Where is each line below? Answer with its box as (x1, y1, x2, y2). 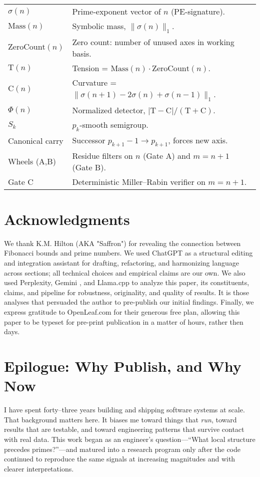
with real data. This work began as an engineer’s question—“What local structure (4, 433, 255, 444)
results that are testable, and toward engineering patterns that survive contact (4, 424, 244, 434)
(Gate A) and (143, 149, 190, 161)
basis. (72, 48, 91, 60)
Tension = (72, 62, 108, 74)
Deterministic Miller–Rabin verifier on (72, 175, 205, 187)
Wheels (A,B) (8, 155, 56, 167)
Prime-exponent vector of (72, 6, 161, 17)
